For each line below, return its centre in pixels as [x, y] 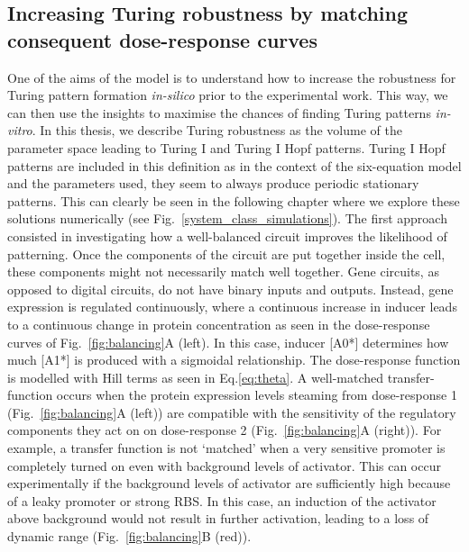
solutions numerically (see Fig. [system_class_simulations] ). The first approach [227, 218]
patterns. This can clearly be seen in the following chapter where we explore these [234, 200]
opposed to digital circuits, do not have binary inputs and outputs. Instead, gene [230, 289]
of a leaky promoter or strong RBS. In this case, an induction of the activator [222, 500]
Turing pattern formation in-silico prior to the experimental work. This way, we [228, 95]
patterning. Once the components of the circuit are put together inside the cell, [226, 253]
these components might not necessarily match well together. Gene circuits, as [223, 271]
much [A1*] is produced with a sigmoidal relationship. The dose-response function [234, 360]
